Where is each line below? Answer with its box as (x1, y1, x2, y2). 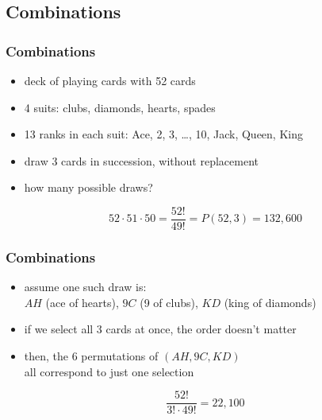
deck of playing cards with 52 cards (24, 72, 196, 88)
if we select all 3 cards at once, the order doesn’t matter (24, 321, 297, 337)
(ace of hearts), (45, 294, 119, 310)
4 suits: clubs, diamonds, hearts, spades (24, 99, 216, 115)
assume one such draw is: (24, 278, 147, 295)
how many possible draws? (24, 179, 153, 196)
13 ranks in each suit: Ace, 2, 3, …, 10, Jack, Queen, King (24, 126, 303, 142)
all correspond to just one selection (24, 363, 194, 379)
